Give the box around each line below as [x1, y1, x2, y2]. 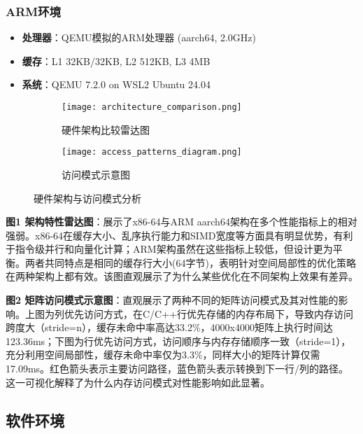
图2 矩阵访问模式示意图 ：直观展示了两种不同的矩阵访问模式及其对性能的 [6, 293, 339, 307]
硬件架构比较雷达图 [62, 122, 150, 136]
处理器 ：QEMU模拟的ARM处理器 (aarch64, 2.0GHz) [22, 30, 257, 45]
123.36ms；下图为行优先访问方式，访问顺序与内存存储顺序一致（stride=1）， [6, 333, 351, 348]
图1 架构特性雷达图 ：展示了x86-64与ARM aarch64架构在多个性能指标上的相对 [6, 214, 357, 229]
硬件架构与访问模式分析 [34, 190, 141, 205]
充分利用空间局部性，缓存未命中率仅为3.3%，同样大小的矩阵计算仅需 [6, 347, 320, 362]
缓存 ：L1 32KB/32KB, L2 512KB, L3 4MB [22, 53, 211, 68]
